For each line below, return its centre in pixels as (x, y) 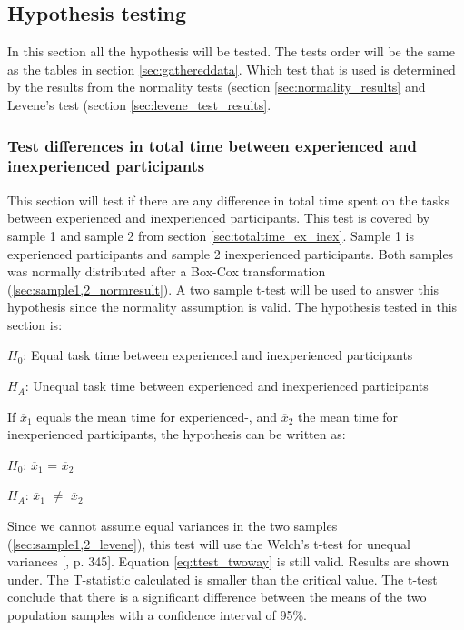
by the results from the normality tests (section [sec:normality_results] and (217, 87)
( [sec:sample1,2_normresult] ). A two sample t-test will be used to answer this (223, 289)
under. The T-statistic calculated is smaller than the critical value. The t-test (222, 579)
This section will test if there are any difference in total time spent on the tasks (229, 200)
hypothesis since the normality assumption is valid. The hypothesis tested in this (232, 307)
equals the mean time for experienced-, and (157, 416)
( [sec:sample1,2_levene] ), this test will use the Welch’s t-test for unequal (209, 543)
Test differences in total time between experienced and (212, 145)
